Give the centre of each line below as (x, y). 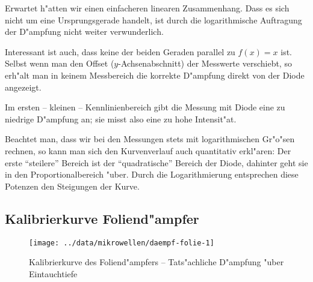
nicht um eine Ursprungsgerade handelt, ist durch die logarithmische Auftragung (153, 19)
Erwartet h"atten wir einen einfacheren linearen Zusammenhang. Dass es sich (147, 8)
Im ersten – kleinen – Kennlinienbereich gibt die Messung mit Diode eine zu (145, 107)
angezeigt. (23, 87)
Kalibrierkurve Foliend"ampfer (102, 218)
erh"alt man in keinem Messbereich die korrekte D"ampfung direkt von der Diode (155, 75)
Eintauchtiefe (53, 273)
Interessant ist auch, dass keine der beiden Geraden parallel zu (120, 51)
